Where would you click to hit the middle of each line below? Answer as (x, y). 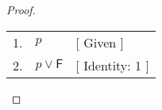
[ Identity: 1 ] (112, 65)
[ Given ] (100, 42)
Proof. (21, 9)
